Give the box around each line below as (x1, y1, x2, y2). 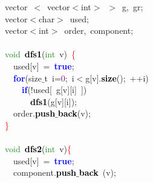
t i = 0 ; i (44, 71, 74, 84)
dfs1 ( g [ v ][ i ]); (30, 95, 77, 108)
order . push (13, 107, 56, 120)
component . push (13, 166, 77, 179)
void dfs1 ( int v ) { (5, 48, 76, 60)
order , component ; (64, 24, 134, 37)
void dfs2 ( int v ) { (5, 143, 72, 155)
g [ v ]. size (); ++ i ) (85, 71, 149, 84)
